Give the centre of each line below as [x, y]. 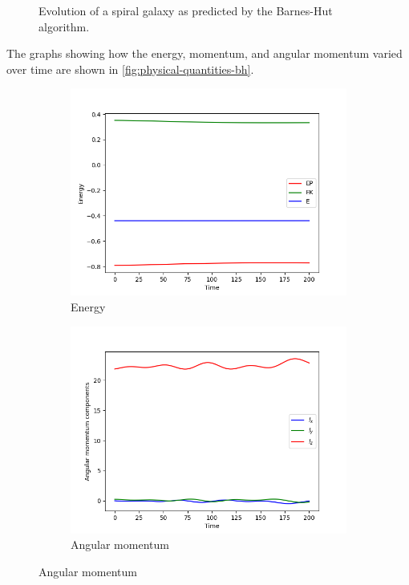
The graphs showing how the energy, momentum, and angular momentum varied [204, 53]
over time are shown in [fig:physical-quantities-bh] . [130, 69]
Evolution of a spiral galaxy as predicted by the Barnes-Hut [186, 10]
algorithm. [64, 26]
